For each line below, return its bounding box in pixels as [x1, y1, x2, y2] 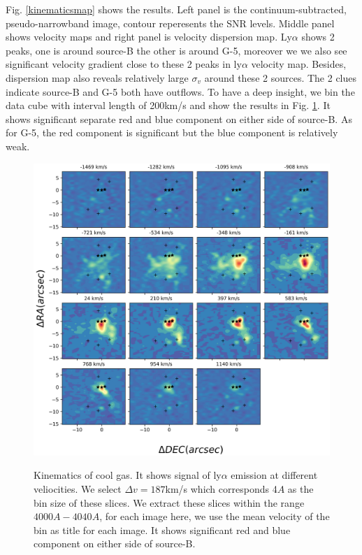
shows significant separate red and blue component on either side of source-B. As [6, 111, 352, 126]
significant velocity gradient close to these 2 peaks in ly [6, 57, 242, 71]
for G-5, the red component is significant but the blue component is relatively [6, 125, 338, 140]
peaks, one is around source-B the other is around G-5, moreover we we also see [6, 43, 347, 57]
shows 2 [301, 29, 335, 44]
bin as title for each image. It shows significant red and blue [34, 522, 291, 537]
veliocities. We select [34, 481, 122, 496]
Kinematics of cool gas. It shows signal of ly [34, 468, 222, 482]
